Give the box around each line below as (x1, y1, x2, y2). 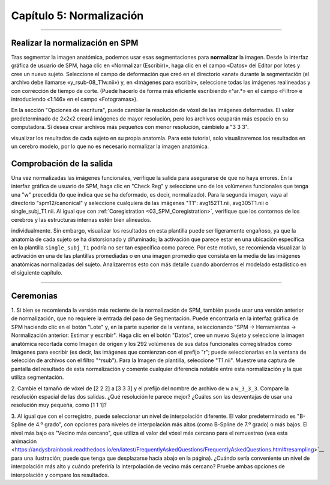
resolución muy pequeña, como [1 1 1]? (11, 402, 107, 409)
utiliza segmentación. (11, 373, 64, 381)
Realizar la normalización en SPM (11, 38, 139, 48)
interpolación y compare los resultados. (11, 471, 109, 478)
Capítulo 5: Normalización (11, 9, 144, 22)
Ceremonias (11, 291, 58, 301)
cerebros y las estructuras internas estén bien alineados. (11, 216, 152, 223)
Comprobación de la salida (11, 158, 113, 168)
